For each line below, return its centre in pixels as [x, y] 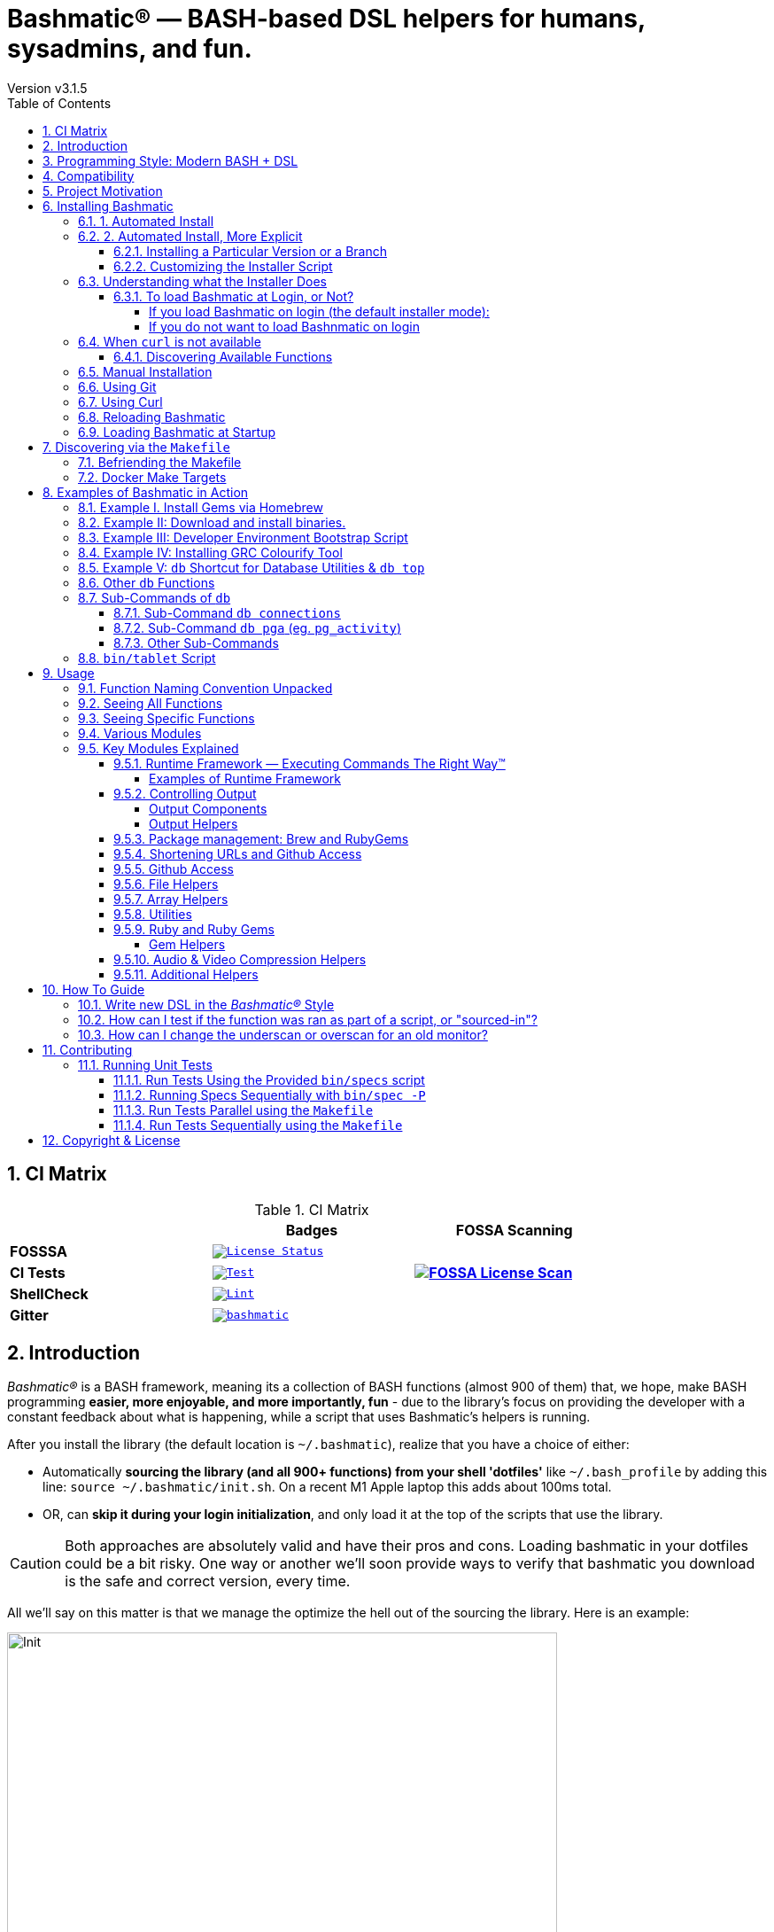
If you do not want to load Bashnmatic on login [284, 326]
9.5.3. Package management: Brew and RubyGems [261, 838]
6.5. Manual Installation [145, 371]
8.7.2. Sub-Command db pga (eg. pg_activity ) [257, 627]
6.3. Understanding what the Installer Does [202, 281]
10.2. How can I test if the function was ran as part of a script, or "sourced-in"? [308, 1019]
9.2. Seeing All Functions [151, 703]
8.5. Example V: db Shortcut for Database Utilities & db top [252, 567]
